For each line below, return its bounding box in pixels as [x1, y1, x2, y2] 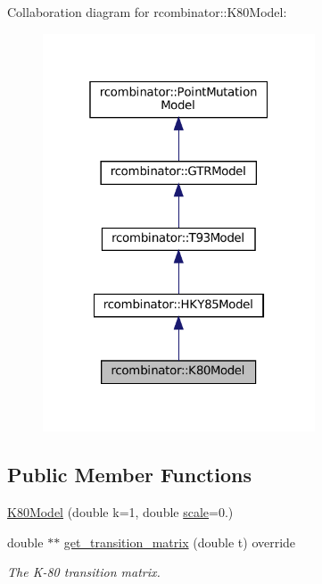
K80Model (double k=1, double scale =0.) [7, 503, 234, 521]
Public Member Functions [7, 461, 252, 488]
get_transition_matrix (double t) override [63, 532, 296, 551]
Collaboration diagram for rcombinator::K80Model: [7, 3, 287, 21]
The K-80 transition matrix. [7, 563, 161, 581]
